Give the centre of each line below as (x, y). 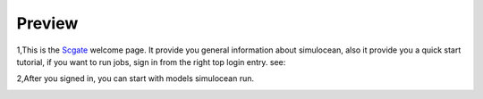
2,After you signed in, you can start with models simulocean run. (136, 78)
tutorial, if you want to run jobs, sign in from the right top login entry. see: (151, 62)
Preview (47, 23)
